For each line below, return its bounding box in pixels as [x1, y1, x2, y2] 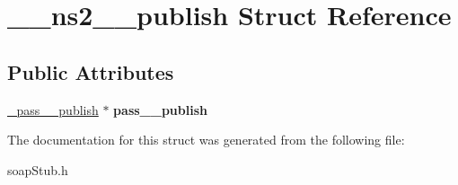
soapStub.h [7, 160, 68, 179]
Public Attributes [7, 57, 174, 85]
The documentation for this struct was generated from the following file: [7, 130, 405, 149]
